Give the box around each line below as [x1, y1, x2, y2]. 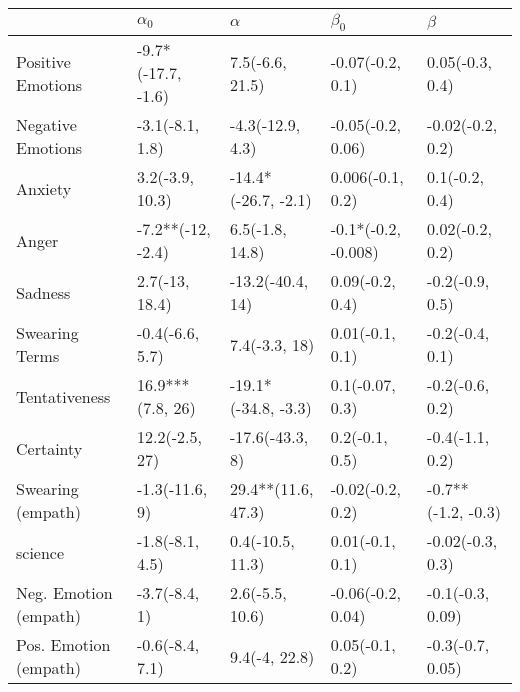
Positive [16, 49, 71, 73]
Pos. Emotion [16, 633, 111, 657]
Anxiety [16, 176, 72, 200]
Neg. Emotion [16, 581, 113, 605]
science [16, 540, 65, 564]
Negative [16, 113, 77, 137]
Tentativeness [16, 384, 111, 408]
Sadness [16, 280, 71, 304]
